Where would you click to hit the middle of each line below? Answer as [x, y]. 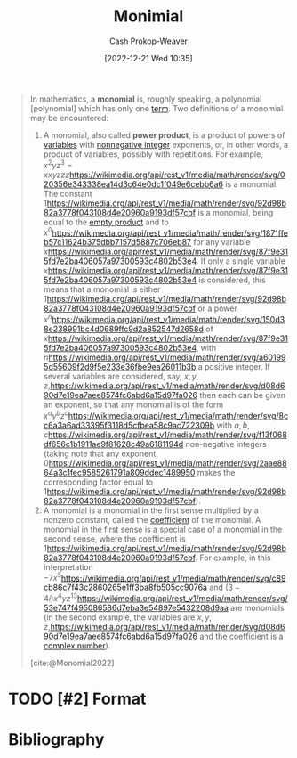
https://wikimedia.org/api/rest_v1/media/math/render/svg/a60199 [167, 357]
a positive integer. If [234, 366]
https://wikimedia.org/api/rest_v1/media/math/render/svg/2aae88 [168, 463]
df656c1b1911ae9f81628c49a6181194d [113, 444]
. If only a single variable [241, 261]
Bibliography [56, 740]
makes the [216, 472]
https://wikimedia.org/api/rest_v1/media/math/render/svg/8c [178, 415]
